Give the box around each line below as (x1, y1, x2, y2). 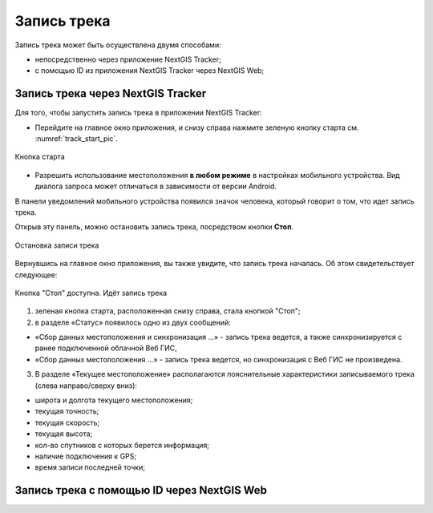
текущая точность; (34, 406, 99, 416)
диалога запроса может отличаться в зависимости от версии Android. (34, 181, 277, 192)
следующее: (14, 269, 58, 280)
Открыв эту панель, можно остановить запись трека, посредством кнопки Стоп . (14, 222, 294, 232)
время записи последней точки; (34, 463, 146, 472)
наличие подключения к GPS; (34, 451, 136, 461)
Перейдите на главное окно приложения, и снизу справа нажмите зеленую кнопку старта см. (34, 123, 360, 132)
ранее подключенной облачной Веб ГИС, (34, 343, 177, 353)
